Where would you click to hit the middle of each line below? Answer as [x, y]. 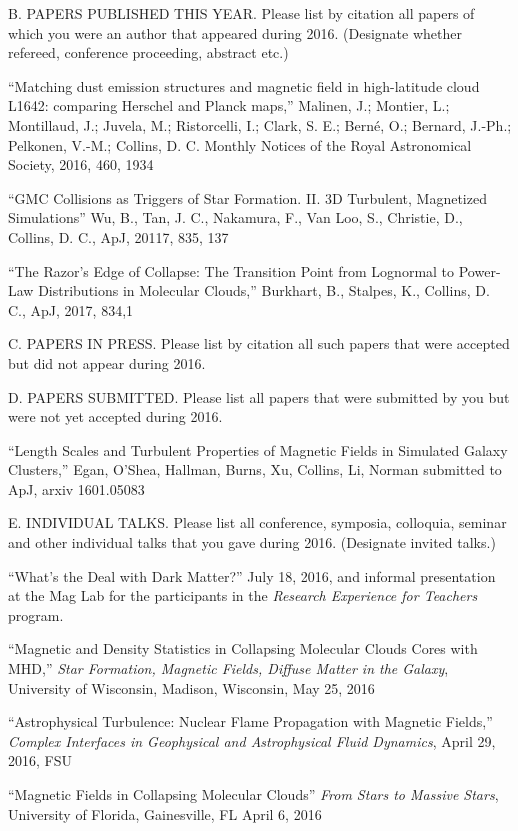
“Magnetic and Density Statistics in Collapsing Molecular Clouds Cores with [243, 648]
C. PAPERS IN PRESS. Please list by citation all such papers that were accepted [259, 343]
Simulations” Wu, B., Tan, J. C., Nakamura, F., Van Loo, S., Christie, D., [235, 217]
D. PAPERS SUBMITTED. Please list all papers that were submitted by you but [259, 396]
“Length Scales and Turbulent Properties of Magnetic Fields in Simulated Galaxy [258, 449]
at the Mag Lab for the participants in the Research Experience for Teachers [243, 595]
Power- [479, 270]
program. [36, 614]
